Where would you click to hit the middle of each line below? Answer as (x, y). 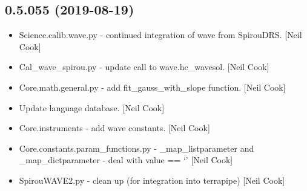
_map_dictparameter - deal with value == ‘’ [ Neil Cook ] (126, 160)
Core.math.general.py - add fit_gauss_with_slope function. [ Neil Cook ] (152, 87)
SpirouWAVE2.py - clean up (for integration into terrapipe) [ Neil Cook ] (152, 180)
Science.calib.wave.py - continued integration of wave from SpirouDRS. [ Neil (160, 35)
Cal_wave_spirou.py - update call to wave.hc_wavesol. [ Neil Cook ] (144, 67)
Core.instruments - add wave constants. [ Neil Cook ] (114, 128)
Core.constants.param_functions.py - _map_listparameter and (137, 148)
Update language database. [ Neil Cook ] (92, 107)
